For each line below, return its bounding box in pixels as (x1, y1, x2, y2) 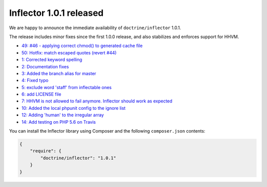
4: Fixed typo (21, 77, 49, 84)
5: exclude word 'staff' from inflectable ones (21, 84, 112, 90)
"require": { (30, 148, 62, 154)
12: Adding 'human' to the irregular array (21, 112, 104, 118)
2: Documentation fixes (21, 63, 69, 69)
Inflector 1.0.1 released (9, 7, 104, 18)
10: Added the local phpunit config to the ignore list (21, 105, 126, 111)
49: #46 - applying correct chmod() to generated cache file (21, 43, 143, 49)
